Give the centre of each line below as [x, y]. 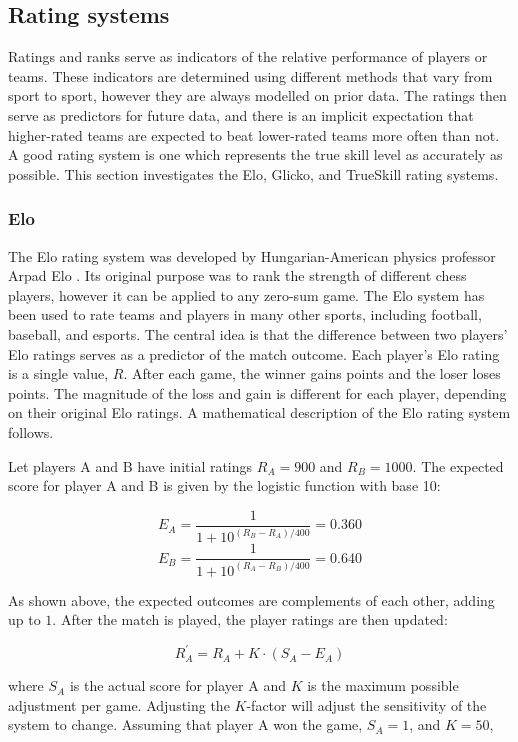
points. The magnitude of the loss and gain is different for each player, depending [257, 392]
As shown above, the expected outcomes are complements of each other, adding [251, 599]
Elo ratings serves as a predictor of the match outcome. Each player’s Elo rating [254, 353]
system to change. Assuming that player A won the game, [185, 724]
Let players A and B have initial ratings [130, 465]
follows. [31, 431]
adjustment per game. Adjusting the [119, 704]
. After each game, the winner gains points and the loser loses [312, 373]
